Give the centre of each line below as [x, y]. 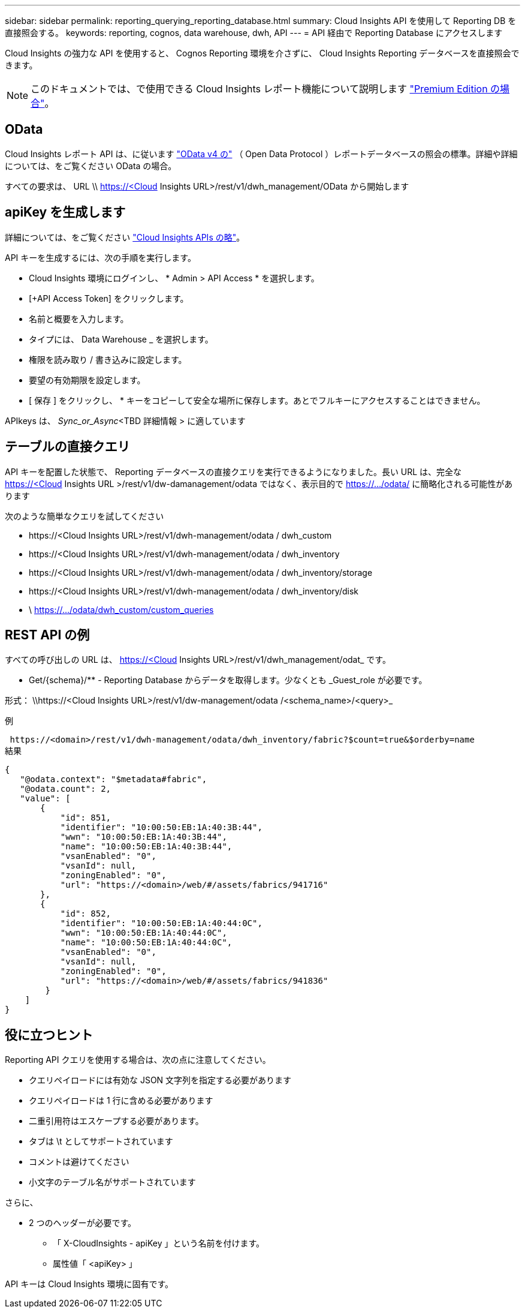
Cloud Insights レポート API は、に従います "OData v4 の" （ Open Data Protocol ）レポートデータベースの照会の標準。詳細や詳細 [261, 154]
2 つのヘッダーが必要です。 [83, 1223]
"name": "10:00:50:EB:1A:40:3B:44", [146, 847]
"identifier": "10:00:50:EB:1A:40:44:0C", [161, 923]
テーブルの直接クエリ [67, 447]
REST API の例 [47, 635]
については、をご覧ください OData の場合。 [91, 166]
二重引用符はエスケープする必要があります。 [116, 1121]
